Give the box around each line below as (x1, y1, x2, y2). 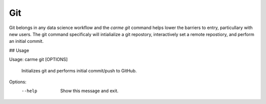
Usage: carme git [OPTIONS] (9, 57, 68, 63)
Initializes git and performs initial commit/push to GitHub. (21, 68, 137, 73)
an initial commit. (9, 38, 44, 44)
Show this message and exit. (60, 88, 119, 94)
